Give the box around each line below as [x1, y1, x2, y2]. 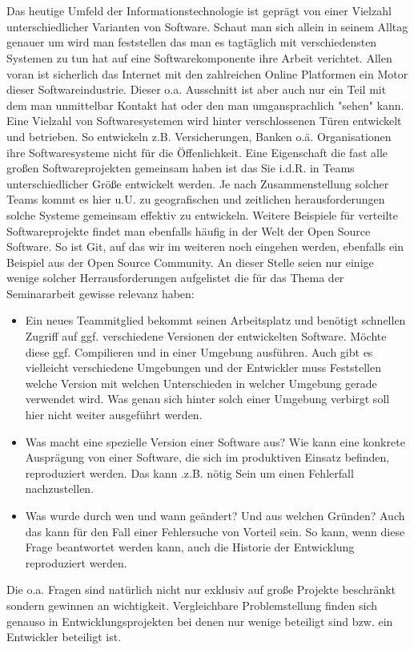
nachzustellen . [25, 480, 94, 497]
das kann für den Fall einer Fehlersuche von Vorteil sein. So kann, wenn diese [25, 523, 405, 539]
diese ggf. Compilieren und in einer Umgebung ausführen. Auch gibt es [25, 343, 373, 360]
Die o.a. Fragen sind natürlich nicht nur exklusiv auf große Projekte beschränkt [6, 581, 396, 598]
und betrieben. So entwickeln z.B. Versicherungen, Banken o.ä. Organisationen [6, 127, 392, 144]
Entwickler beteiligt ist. [6, 628, 122, 645]
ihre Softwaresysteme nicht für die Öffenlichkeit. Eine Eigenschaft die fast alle [6, 143, 388, 160]
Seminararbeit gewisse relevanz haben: [6, 285, 195, 301]
